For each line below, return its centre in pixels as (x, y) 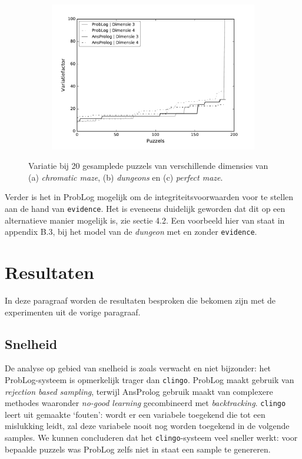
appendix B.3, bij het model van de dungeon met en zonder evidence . (131, 232)
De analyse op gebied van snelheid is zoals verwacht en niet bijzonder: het (138, 368)
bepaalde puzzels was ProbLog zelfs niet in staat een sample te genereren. (138, 449)
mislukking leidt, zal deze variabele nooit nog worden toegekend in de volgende (147, 426)
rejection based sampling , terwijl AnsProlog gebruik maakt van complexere (139, 391)
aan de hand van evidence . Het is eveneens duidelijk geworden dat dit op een (145, 208)
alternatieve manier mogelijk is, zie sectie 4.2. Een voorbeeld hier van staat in (145, 220)
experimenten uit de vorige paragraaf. (73, 312)
